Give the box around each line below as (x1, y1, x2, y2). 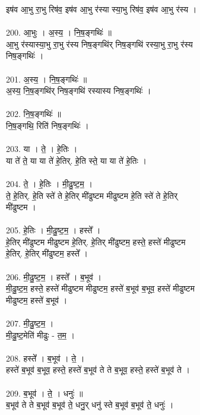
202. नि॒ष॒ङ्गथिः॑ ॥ (6, 107, 61, 120)
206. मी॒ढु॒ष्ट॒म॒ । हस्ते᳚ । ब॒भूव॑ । (6, 270, 102, 283)
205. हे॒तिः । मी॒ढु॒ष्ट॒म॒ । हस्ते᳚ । (6, 224, 101, 236)
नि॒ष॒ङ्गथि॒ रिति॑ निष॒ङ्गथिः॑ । (6, 119, 89, 131)
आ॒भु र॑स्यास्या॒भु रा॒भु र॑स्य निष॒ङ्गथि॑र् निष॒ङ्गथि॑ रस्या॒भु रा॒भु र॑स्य (6, 37, 193, 50)
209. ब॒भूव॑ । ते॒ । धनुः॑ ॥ (6, 387, 83, 399)
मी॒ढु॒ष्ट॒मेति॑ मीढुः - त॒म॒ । (6, 328, 75, 341)
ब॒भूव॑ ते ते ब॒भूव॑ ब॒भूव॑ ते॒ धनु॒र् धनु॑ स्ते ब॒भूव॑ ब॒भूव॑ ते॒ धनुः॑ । (6, 398, 174, 411)
